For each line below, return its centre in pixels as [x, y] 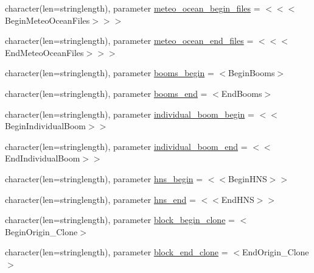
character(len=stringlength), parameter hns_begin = [104, 178]
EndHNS [238, 199]
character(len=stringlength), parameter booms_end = [106, 93]
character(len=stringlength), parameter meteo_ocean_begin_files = [133, 8]
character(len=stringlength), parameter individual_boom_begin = [130, 114]
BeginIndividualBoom [46, 126]
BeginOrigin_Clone [41, 231]
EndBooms [242, 93]
